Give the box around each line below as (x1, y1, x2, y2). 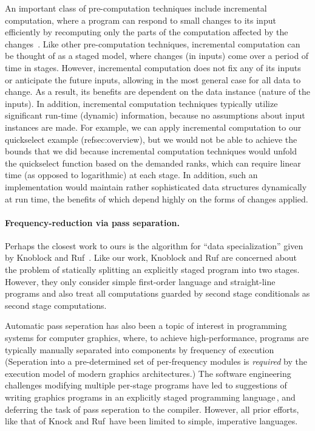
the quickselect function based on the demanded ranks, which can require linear (5, 156, 301, 169)
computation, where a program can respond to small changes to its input (5, 13, 276, 26)
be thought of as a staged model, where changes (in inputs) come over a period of (5, 49, 309, 62)
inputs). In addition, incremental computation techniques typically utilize (5, 97, 278, 109)
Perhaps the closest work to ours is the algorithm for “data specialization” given (5, 239, 303, 252)
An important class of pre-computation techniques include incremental (5, 2, 267, 14)
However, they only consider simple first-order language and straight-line (5, 275, 276, 288)
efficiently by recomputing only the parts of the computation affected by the (5, 26, 288, 38)
